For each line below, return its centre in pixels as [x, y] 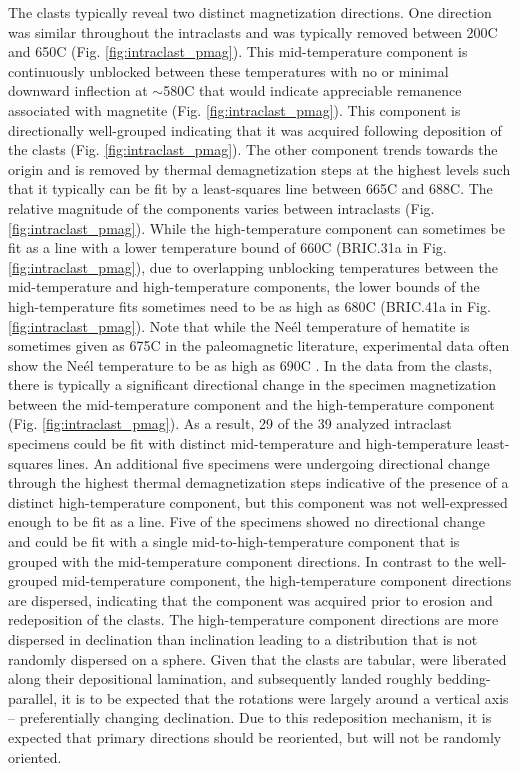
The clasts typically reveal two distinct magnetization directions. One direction [250, 12]
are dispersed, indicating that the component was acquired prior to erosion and [250, 599]
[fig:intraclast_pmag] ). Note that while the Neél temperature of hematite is [239, 325]
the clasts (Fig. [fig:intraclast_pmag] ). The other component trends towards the [253, 149]
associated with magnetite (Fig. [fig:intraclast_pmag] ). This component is [234, 109]
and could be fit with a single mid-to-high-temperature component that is [234, 541]
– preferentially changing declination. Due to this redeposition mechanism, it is [250, 717]
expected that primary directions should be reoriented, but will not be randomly [255, 736]
